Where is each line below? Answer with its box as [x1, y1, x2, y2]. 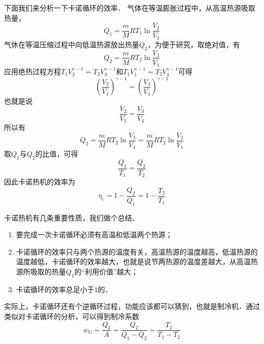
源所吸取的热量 [16, 266, 66, 276]
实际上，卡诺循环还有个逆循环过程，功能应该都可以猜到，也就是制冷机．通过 [4, 301, 260, 311]
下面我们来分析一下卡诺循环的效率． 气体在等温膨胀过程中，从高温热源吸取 [4, 3, 255, 13]
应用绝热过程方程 [4, 66, 61, 77]
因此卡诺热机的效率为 [4, 176, 75, 187]
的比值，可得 [35, 148, 78, 159]
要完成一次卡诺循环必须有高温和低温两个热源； [16, 229, 173, 240]
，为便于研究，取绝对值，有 [147, 39, 240, 49]
